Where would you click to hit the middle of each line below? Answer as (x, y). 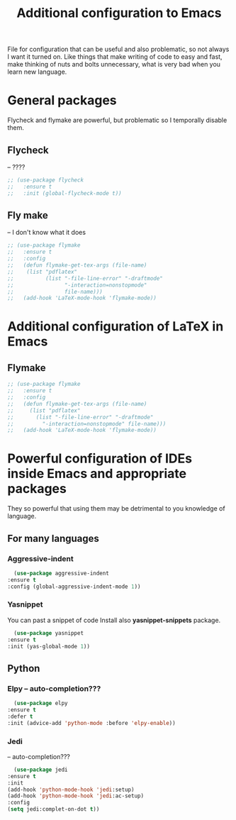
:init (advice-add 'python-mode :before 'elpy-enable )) (91, 723)
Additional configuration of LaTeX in (116, 327)
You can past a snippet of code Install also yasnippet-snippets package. (114, 620)
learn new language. (37, 72)
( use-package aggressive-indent (62, 573)
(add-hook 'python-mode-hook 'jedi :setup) (71, 789)
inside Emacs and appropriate (97, 474)
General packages (62, 100)
